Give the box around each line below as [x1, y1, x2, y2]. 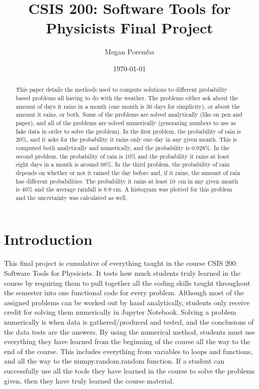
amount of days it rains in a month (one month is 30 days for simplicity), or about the [15, 102, 241, 110]
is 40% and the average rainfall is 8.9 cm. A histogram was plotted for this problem [15, 185, 232, 194]
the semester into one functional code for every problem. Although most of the [4, 287, 244, 298]
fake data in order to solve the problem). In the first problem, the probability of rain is [15, 127, 241, 135]
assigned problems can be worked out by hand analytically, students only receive [4, 297, 250, 307]
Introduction [4, 229, 93, 249]
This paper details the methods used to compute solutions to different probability [15, 85, 228, 94]
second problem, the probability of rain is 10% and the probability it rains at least [15, 152, 230, 160]
